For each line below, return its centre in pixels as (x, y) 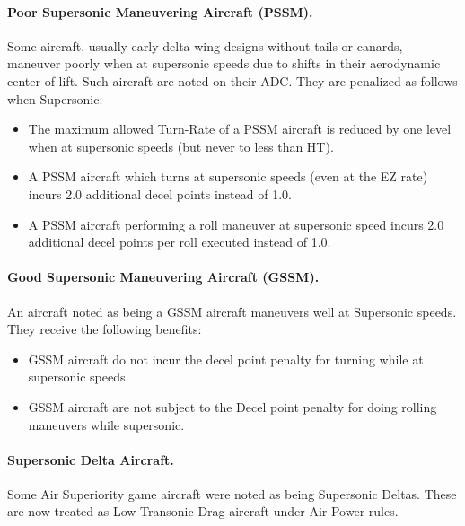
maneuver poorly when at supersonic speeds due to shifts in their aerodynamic (224, 63)
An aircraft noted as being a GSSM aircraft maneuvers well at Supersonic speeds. (232, 311)
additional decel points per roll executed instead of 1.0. (180, 242)
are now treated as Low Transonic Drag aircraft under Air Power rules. (203, 511)
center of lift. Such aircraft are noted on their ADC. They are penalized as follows (232, 80)
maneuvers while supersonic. (106, 424)
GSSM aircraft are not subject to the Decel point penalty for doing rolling (232, 406)
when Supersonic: (55, 98)
